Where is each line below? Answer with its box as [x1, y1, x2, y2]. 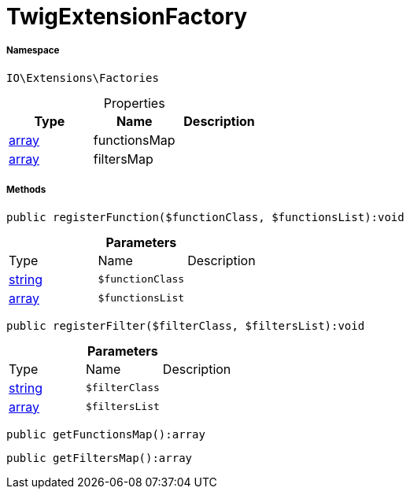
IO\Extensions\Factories [6, 71, 159, 84]
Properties [103, 94, 165, 111]
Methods [6, 184, 46, 196]
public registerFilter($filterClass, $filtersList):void [6, 319, 365, 332]
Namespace [6, 45, 60, 57]
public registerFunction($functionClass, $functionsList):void [6, 210, 404, 223]
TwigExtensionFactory [6, 3, 248, 30]
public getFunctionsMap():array [6, 427, 205, 441]
